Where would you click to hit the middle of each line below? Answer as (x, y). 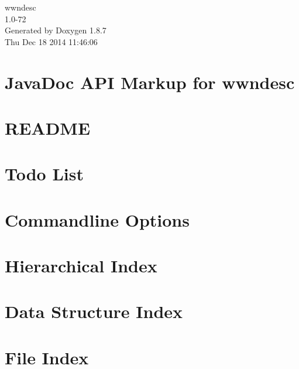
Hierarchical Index (81, 266)
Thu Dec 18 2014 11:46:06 (51, 41)
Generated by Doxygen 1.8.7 (56, 30)
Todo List (44, 174)
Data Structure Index (94, 311)
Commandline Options (97, 219)
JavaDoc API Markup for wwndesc (150, 82)
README (48, 127)
